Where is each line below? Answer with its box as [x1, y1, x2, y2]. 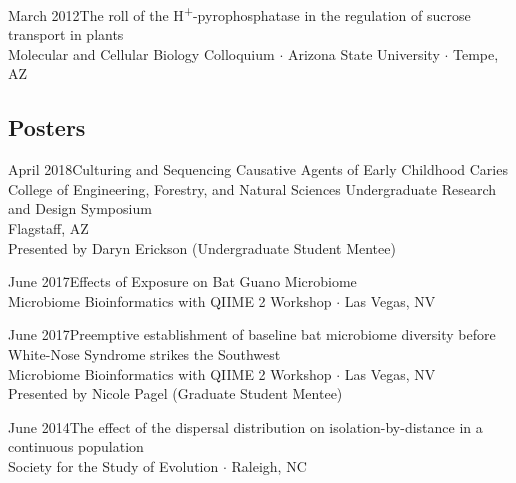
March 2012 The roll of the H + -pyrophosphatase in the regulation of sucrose [8, 2, 471, 25]
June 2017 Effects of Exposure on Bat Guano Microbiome [8, 271, 357, 292]
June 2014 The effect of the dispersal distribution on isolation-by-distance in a [8, 416, 483, 437]
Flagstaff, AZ [8, 218, 89, 239]
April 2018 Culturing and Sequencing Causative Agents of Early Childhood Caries [8, 159, 508, 180]
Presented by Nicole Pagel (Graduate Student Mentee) [8, 383, 343, 404]
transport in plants [8, 24, 124, 45]
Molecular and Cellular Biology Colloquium [8, 43, 275, 64]
